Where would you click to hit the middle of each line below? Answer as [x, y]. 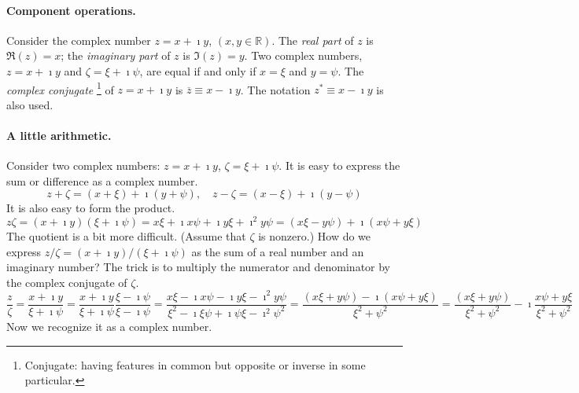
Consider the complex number [79, 40]
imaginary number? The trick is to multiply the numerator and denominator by [199, 267]
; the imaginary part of [116, 55]
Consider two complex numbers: [83, 165]
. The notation [275, 89]
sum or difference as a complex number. [102, 180]
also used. [30, 104]
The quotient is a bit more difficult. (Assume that [126, 236]
